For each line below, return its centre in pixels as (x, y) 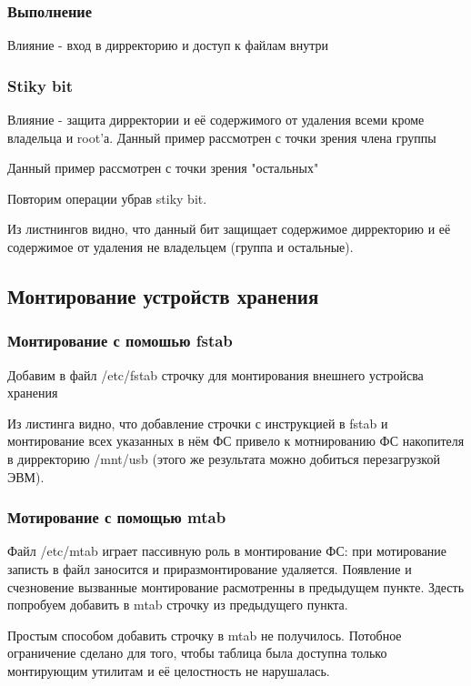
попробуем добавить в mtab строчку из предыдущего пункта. (178, 605)
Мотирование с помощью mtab (117, 517)
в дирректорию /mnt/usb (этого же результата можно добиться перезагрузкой (224, 458)
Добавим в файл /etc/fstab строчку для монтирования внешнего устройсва (215, 374)
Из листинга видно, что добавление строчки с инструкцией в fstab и (198, 423)
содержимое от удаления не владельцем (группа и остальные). (180, 247)
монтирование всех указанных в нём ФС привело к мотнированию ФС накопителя (236, 441)
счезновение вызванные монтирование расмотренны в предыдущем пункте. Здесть (236, 586)
